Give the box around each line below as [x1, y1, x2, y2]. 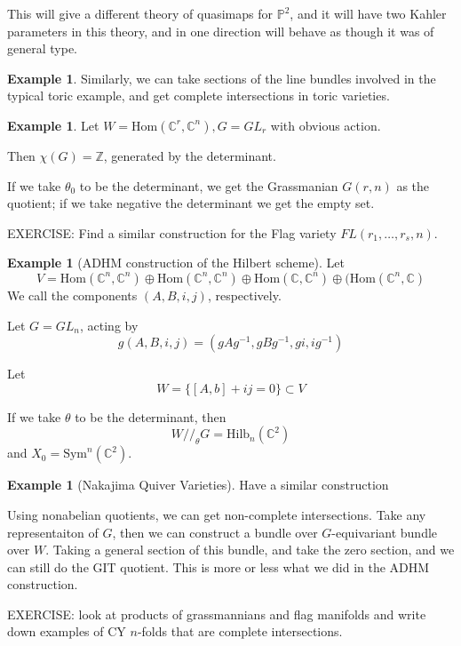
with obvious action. [270, 116, 381, 134]
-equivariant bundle [331, 522, 438, 541]
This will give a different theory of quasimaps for [7, 4, 274, 22]
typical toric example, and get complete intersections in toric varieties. [7, 86, 390, 105]
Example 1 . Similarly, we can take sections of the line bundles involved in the [7, 68, 436, 87]
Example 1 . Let [7, 116, 99, 134]
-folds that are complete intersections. [137, 622, 343, 641]
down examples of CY [7, 622, 126, 641]
